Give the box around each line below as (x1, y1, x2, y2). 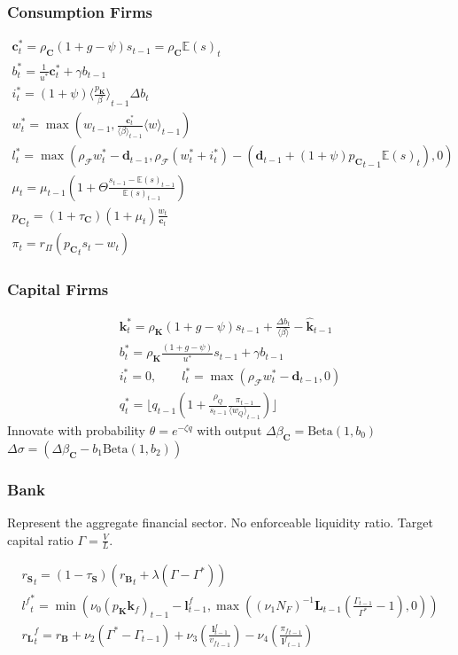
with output (197, 421, 262, 440)
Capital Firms (7, 278, 109, 300)
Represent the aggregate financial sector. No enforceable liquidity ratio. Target (7, 513, 433, 532)
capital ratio (7, 530, 74, 549)
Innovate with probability (7, 421, 146, 440)
